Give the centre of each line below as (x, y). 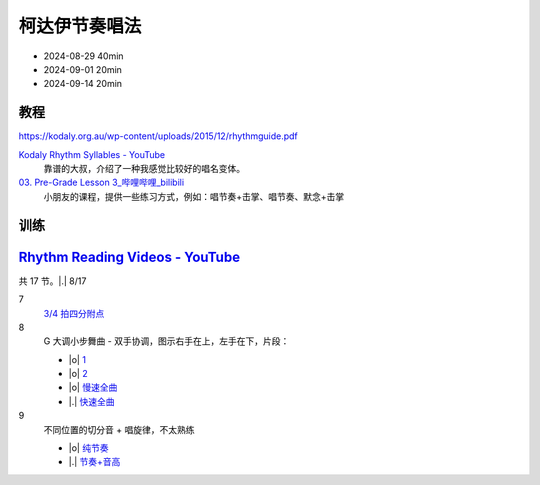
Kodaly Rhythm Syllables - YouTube (91, 154)
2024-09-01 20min (82, 69)
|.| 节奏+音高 (94, 462)
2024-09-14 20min (83, 84)
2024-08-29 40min (83, 56)
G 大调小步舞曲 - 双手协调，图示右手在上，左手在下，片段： (166, 341)
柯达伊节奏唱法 (80, 26)
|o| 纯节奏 (88, 448)
